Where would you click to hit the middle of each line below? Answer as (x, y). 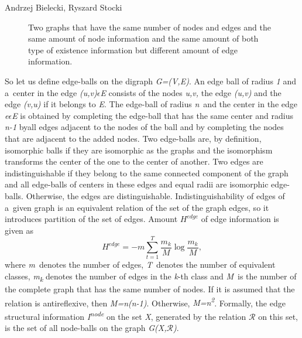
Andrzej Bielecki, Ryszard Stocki (64, 7)
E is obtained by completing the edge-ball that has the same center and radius (152, 115)
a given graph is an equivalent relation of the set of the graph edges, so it (137, 207)
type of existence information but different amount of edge (133, 49)
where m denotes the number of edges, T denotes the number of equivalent (140, 264)
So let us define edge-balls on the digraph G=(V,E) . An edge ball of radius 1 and (150, 81)
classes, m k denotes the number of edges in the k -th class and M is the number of (151, 277)
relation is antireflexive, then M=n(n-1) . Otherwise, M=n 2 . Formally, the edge (145, 302)
